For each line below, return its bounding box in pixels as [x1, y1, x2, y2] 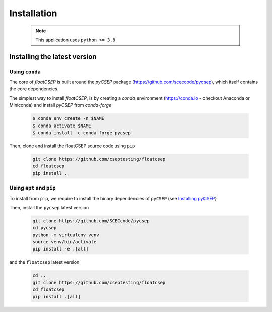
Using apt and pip [9, 184, 56, 192]
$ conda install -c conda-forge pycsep [32, 130, 131, 136]
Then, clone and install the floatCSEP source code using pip [9, 143, 135, 149]
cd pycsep [32, 225, 57, 231]
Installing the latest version [9, 52, 97, 61]
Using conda [9, 68, 41, 75]
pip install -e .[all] [32, 246, 89, 252]
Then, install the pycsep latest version [9, 204, 89, 210]
